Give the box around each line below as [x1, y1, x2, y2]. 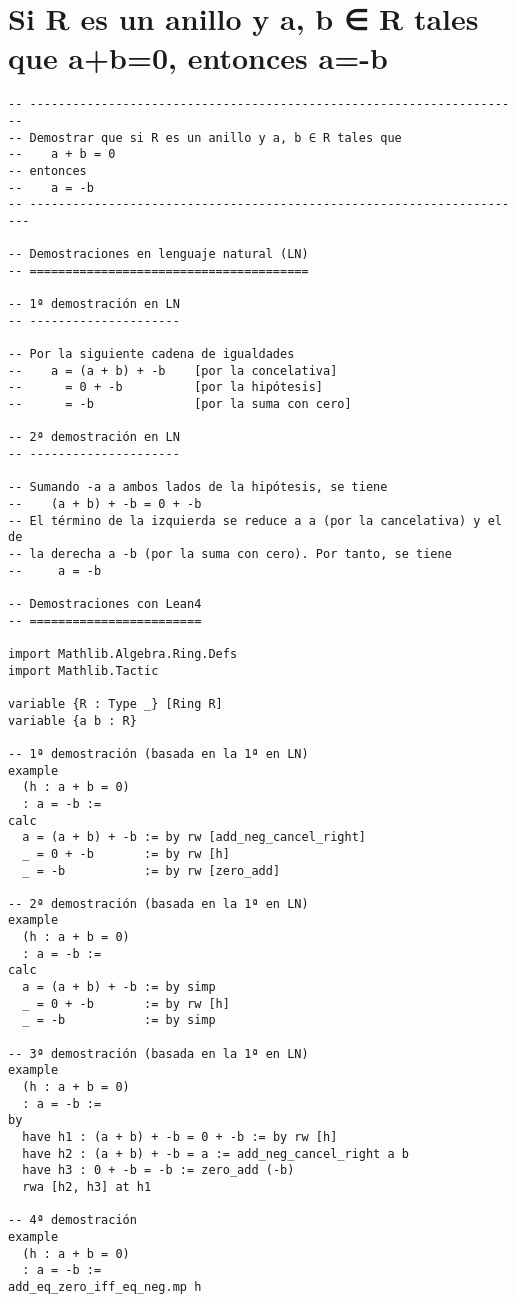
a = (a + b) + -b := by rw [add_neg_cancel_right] [22, 830, 366, 845]
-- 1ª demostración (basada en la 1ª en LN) [8, 746, 309, 761]
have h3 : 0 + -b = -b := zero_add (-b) [22, 1163, 295, 1178]
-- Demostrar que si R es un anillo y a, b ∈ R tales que [8, 130, 402, 145]
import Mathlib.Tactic [8, 663, 159, 678]
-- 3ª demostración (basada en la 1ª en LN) [8, 1046, 309, 1061]
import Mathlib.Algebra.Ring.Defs [8, 646, 238, 661]
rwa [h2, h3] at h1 [22, 1179, 152, 1194]
